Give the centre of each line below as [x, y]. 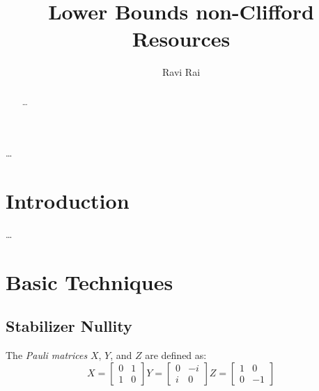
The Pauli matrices [47, 355]
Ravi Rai [181, 72]
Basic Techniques [90, 281]
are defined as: [176, 355]
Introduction [68, 201]
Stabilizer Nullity [69, 326]
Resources [181, 39]
